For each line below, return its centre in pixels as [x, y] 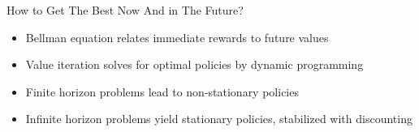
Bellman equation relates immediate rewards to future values [177, 37]
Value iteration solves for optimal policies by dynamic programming [194, 64]
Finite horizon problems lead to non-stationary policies [162, 91]
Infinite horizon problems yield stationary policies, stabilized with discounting [219, 119]
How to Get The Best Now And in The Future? [125, 10]
